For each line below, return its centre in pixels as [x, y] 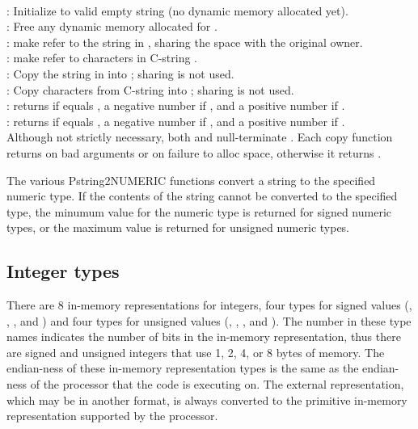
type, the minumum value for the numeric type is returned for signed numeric [199, 211]
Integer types [63, 271]
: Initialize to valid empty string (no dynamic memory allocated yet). [177, 10]
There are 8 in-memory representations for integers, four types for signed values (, [209, 305]
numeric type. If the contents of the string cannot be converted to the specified [202, 196]
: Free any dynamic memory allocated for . [112, 26]
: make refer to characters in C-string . [102, 58]
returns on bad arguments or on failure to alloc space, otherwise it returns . [194, 152]
